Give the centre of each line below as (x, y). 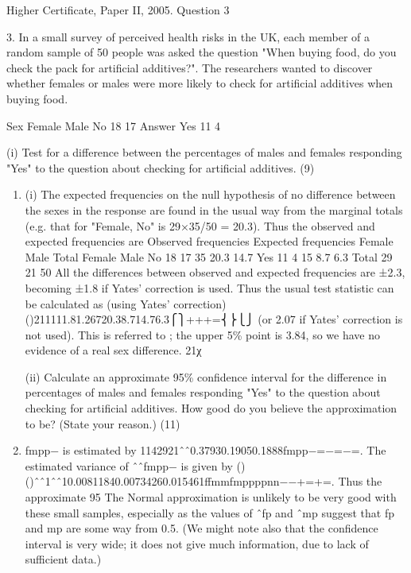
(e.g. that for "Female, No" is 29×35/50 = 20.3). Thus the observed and (200, 225)
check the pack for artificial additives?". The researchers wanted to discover (190, 67)
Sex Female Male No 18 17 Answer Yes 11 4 (114, 125)
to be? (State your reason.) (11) (103, 423)
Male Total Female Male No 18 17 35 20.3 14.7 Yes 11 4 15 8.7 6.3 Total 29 (209, 256)
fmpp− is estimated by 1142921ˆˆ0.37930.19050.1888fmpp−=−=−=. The (205, 450)
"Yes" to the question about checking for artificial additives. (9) (161, 167)
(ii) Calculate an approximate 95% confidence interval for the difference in (206, 376)
